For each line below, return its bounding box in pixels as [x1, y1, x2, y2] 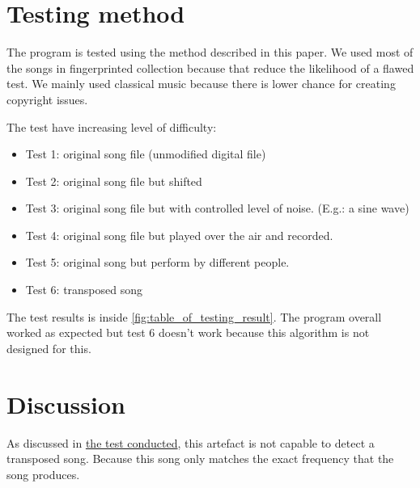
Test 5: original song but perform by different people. [25, 254, 290, 271]
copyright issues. [6, 90, 88, 107]
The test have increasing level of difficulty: [6, 118, 217, 135]
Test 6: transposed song [25, 281, 143, 298]
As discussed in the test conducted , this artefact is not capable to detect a [6, 434, 375, 451]
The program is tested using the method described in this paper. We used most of [6, 44, 414, 61]
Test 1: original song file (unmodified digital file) [25, 145, 266, 162]
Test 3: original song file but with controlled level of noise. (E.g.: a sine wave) [25, 200, 409, 217]
